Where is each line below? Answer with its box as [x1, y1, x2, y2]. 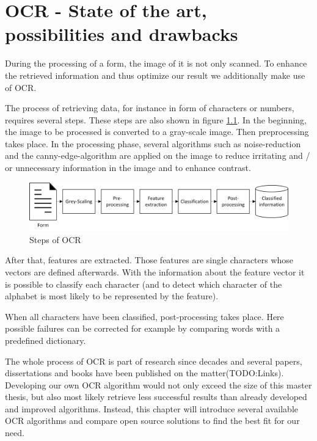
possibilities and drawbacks [5, 21, 238, 46]
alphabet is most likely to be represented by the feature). [5, 290, 219, 302]
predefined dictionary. [5, 333, 86, 346]
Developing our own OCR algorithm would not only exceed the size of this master [5, 378, 312, 391]
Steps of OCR [29, 233, 81, 246]
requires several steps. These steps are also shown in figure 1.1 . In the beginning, [5, 113, 307, 126]
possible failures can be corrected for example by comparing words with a [5, 322, 280, 335]
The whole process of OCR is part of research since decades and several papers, [5, 354, 302, 367]
